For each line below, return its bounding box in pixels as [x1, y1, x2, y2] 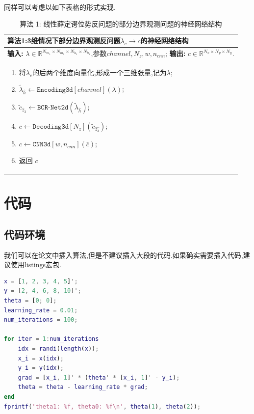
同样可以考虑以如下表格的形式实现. [4, 2, 116, 12]
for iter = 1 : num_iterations [4, 335, 99, 343]
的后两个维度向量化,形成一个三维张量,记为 [32, 67, 167, 77]
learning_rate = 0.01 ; [4, 306, 78, 314]
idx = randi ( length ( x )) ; [18, 345, 99, 353]
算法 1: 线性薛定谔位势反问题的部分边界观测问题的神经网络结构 [20, 18, 222, 28]
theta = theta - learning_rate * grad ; [18, 384, 148, 391]
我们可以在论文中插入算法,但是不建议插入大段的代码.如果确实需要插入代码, [4, 249, 243, 260]
